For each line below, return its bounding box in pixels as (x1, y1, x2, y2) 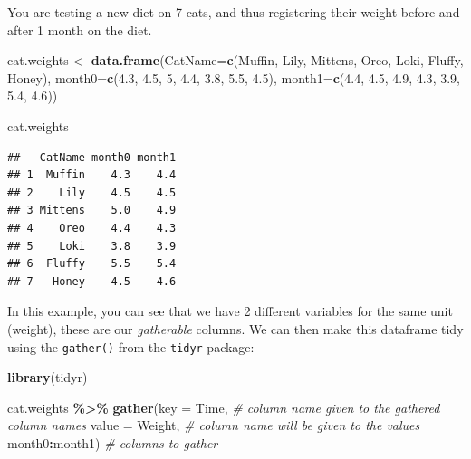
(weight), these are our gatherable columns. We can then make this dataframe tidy (7, 319, 464, 338)
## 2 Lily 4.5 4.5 (7, 186, 177, 199)
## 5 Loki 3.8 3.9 (7, 239, 177, 253)
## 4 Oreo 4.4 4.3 (7, 221, 177, 234)
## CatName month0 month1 (7, 150, 177, 164)
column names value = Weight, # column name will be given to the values (7, 416, 420, 435)
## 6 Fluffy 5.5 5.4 (7, 257, 177, 271)
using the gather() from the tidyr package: (7, 337, 255, 356)
